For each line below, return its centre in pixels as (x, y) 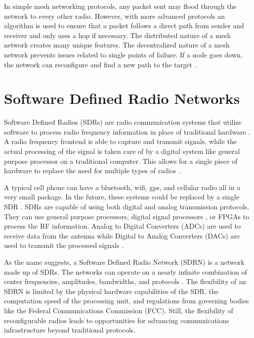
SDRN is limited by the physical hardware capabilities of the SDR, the (111, 291)
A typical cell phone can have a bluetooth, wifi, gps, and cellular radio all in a (122, 187)
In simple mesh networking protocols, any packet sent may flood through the (120, 6)
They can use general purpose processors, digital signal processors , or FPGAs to (127, 216)
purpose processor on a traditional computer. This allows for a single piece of (121, 161)
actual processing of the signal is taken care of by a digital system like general (122, 151)
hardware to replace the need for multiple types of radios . (92, 170)
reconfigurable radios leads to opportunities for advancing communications (117, 320)
